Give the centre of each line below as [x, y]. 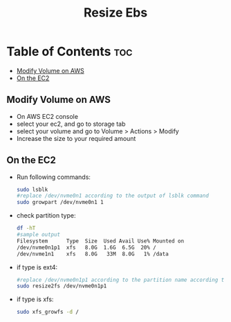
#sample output [38, 235]
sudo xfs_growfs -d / [47, 312]
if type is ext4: [37, 267]
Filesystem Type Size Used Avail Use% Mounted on [100, 241]
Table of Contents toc [70, 51]
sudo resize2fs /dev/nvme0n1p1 [62, 286]
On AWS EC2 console [47, 116]
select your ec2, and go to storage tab [71, 124]
